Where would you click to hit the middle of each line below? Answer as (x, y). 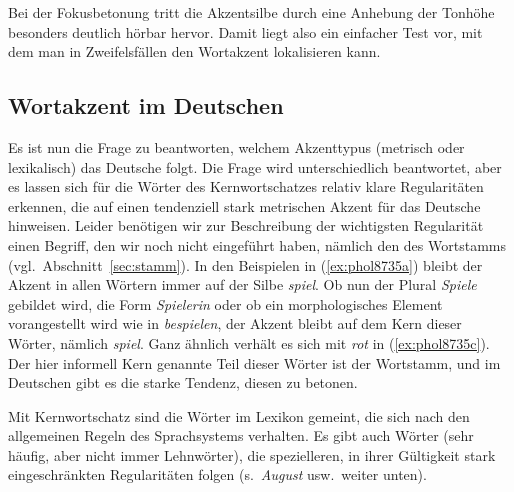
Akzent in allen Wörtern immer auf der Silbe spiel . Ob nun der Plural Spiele (242, 284)
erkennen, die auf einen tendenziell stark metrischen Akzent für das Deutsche (244, 205)
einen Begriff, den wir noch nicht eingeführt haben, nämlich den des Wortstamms (257, 244)
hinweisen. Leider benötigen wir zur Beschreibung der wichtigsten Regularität (246, 225)
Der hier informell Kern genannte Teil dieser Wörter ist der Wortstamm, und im (254, 362)
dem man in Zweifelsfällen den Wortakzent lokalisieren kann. (194, 51)
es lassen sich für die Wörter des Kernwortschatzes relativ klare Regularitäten (246, 186)
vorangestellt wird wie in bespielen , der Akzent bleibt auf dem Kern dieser (235, 323)
